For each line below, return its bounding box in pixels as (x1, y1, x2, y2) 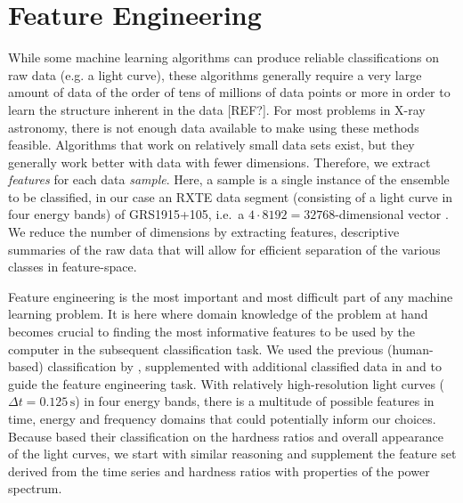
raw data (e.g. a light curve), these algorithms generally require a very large (8, 65, 422, 84)
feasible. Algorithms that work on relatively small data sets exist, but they (8, 135, 415, 154)
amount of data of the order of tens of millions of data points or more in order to (8, 83, 451, 101)
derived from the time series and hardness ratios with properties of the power (8, 461, 430, 480)
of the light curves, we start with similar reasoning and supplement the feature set (8, 444, 457, 463)
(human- (387, 339, 434, 358)
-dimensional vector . (335, 205, 449, 223)
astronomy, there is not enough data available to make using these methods (8, 118, 419, 136)
